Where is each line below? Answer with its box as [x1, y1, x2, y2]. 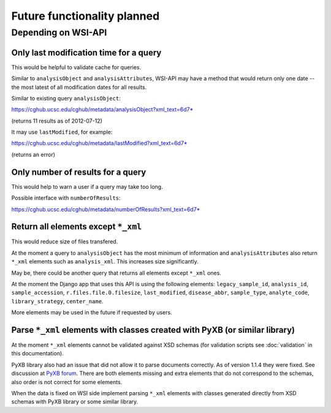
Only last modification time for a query [11, 47, 162, 58]
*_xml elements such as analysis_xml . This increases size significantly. [11, 258, 199, 265]
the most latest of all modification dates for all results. [11, 83, 147, 91]
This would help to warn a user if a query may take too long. [11, 183, 163, 190]
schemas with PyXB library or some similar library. [11, 398, 139, 406]
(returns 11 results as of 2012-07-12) [11, 117, 102, 124]
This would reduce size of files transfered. [11, 238, 118, 245]
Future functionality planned [11, 9, 160, 23]
